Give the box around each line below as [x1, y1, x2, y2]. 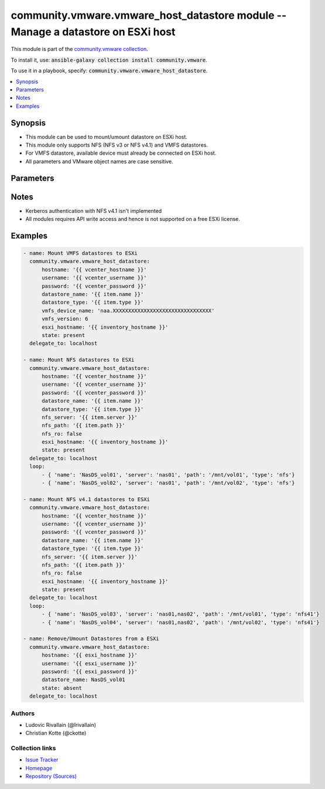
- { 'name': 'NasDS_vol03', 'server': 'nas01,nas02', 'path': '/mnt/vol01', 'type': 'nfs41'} [42, 611, 320, 618]
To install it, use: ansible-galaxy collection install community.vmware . [11, 56, 207, 63]
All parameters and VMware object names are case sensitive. [25, 158, 173, 165]
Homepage [25, 764, 53, 771]
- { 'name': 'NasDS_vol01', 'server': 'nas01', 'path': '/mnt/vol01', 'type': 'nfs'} [42, 471, 295, 478]
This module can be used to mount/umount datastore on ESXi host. [25, 133, 187, 140]
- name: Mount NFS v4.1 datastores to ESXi [23, 496, 150, 502]
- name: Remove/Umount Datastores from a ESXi [23, 635, 159, 642]
